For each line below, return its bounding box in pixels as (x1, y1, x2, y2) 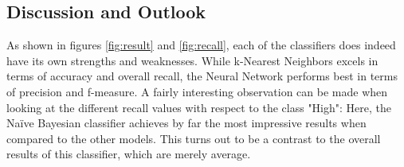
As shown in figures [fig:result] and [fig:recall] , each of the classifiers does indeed (6, 37, 396, 53)
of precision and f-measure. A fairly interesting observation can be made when (6, 83, 388, 99)
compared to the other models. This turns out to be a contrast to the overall (6, 130, 381, 146)
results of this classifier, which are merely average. (6, 146, 251, 162)
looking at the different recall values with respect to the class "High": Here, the (6, 99, 391, 115)
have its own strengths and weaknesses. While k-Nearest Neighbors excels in (6, 52, 379, 68)
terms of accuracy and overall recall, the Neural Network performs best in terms (6, 68, 398, 84)
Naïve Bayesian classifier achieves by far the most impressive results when (6, 115, 367, 131)
